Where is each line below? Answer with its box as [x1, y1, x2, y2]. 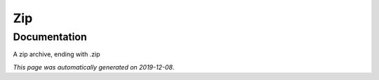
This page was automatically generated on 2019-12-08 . [13, 63, 175, 71]
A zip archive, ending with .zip [13, 50, 101, 58]
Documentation [13, 31, 87, 43]
